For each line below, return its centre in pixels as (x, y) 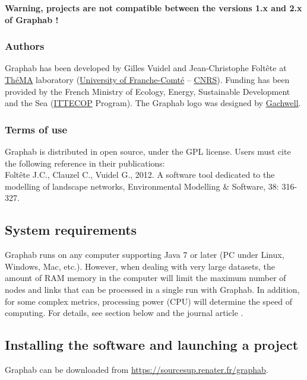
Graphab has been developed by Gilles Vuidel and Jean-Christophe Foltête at (146, 68)
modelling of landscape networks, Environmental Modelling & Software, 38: (142, 186)
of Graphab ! (32, 19)
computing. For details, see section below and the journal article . (124, 313)
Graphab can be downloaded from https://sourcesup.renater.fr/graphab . (137, 369)
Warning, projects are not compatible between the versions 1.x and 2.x (153, 8)
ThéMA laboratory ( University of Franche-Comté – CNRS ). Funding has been (147, 79)
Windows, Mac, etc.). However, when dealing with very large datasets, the (140, 266)
